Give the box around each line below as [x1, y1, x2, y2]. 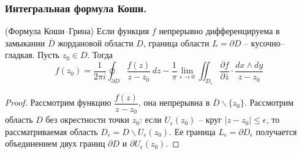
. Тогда [87, 48, 113, 61]
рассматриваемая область [5, 125, 98, 137]
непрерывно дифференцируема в [159, 24, 280, 37]
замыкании [5, 36, 45, 49]
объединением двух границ [5, 137, 105, 150]
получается [255, 125, 297, 137]
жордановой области [58, 36, 134, 49]
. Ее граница [169, 125, 216, 137]
